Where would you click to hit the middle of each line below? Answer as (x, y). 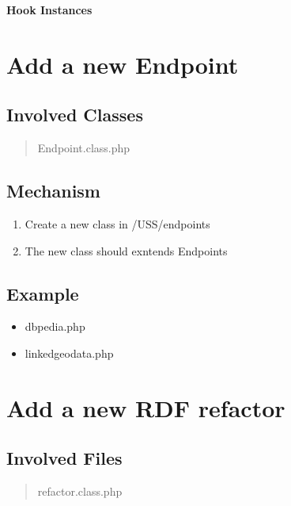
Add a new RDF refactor (146, 407)
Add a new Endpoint (123, 64)
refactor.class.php (80, 491)
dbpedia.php (55, 326)
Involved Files (64, 458)
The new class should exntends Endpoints (126, 250)
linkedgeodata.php (69, 353)
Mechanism (53, 191)
